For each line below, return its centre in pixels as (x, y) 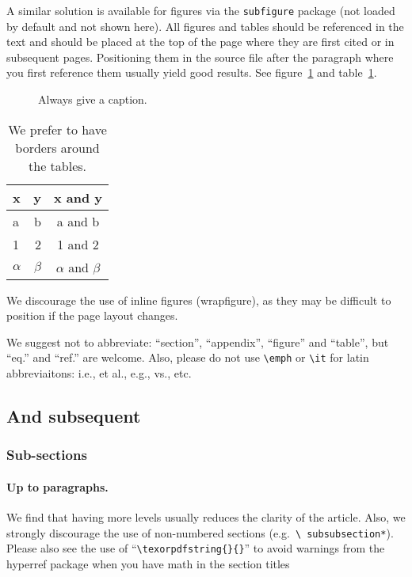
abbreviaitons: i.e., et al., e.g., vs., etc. (99, 373)
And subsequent (74, 416)
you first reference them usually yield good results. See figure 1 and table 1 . (192, 72)
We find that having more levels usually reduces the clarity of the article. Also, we (206, 517)
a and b (78, 221)
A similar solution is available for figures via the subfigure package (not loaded (201, 10)
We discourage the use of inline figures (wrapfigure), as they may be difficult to (199, 300)
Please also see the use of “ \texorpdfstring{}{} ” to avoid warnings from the (196, 548)
